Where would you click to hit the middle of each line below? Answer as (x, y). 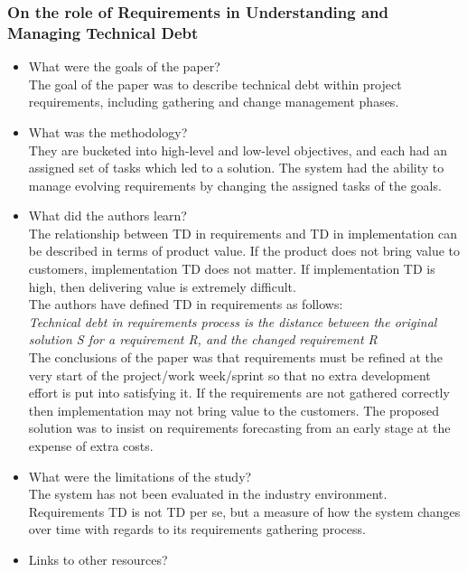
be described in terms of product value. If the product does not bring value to (244, 251)
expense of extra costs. (91, 446)
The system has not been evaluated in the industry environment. (208, 494)
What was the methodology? (108, 131)
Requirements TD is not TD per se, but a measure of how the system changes (244, 511)
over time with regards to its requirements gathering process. (197, 529)
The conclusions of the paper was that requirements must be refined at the (236, 357)
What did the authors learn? (107, 216)
